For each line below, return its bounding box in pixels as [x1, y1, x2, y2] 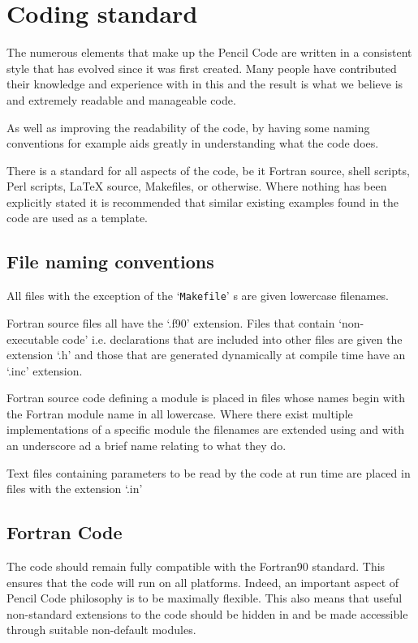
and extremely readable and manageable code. [6, 91, 236, 108]
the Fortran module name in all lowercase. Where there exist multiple [6, 405, 353, 422]
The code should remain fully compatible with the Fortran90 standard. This [6, 558, 386, 575]
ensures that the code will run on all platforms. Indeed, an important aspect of [6, 573, 399, 590]
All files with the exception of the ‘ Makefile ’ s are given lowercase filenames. [6, 287, 390, 304]
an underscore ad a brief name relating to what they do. [6, 437, 287, 454]
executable [6, 330, 59, 347]
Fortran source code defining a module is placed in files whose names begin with [6, 389, 406, 406]
